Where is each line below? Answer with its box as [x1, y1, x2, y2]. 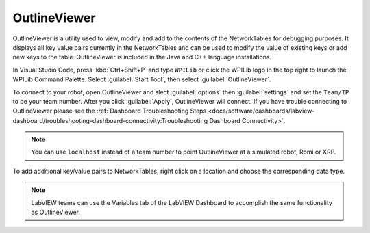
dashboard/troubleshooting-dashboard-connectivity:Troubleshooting [12, 116, 208, 124]
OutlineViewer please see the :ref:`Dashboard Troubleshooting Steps [12, 107, 207, 115]
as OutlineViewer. [31, 208, 81, 217]
